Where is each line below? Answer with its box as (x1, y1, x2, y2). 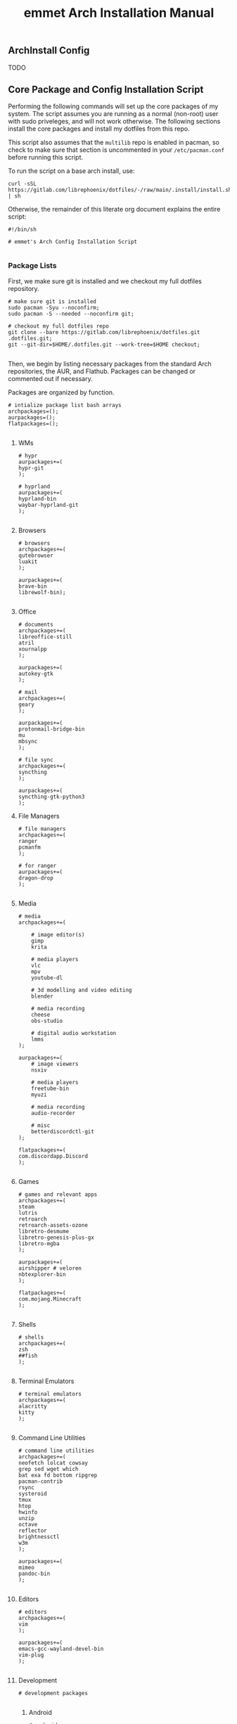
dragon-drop (18, 874, 53, 882)
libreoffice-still (18, 633, 72, 641)
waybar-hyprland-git (18, 501, 79, 508)
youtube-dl (31, 974, 63, 982)
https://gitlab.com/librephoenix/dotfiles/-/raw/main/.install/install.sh (8, 186, 232, 194)
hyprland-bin (18, 495, 57, 502)
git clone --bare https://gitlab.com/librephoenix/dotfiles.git (8, 328, 200, 335)
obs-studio (31, 1017, 63, 1024)
